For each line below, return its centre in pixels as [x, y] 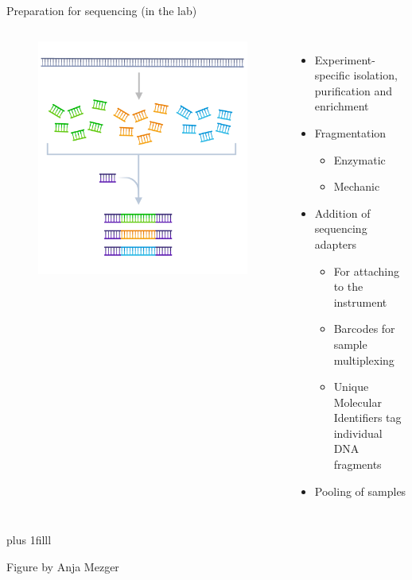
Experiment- [345, 59]
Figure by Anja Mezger [63, 566]
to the [348, 286]
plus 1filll [29, 540]
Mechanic [357, 186]
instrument [360, 302]
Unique [351, 387]
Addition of [342, 213]
